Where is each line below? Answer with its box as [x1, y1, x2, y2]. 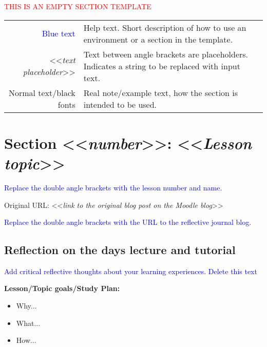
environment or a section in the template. [83, 33, 233, 45]
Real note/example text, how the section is [83, 86, 238, 99]
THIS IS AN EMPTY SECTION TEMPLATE [4, 1, 151, 11]
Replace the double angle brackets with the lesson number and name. [4, 182, 222, 192]
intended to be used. [83, 98, 157, 110]
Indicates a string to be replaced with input [83, 60, 240, 72]
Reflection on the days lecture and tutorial [4, 242, 236, 258]
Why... [16, 300, 37, 311]
